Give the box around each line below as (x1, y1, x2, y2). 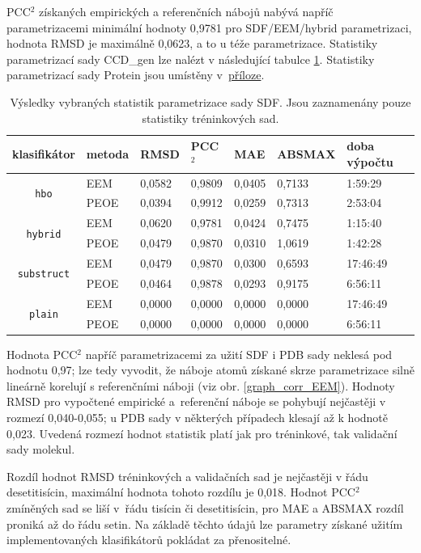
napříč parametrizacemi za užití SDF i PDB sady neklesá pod (85, 345, 393, 362)
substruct (17, 268, 70, 281)
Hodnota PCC (6, 345, 78, 362)
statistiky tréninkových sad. (142, 109, 279, 126)
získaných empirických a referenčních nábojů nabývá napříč (39, 3, 334, 19)
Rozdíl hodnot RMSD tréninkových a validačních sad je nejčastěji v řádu (6, 467, 368, 484)
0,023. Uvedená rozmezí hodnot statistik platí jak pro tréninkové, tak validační (6, 424, 398, 441)
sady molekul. (6, 441, 75, 458)
